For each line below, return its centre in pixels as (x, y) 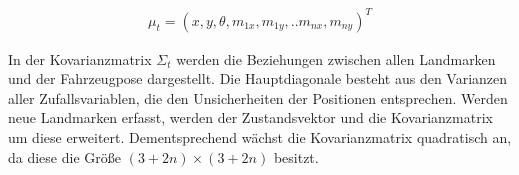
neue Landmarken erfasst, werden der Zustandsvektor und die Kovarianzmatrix (250, 117)
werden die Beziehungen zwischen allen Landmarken (336, 58)
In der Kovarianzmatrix (80, 58)
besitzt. (296, 156)
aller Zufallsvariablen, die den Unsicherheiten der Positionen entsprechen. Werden (258, 97)
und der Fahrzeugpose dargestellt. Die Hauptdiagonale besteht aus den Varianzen (258, 78)
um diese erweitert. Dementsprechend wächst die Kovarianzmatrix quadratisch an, (260, 136)
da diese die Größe (64, 156)
